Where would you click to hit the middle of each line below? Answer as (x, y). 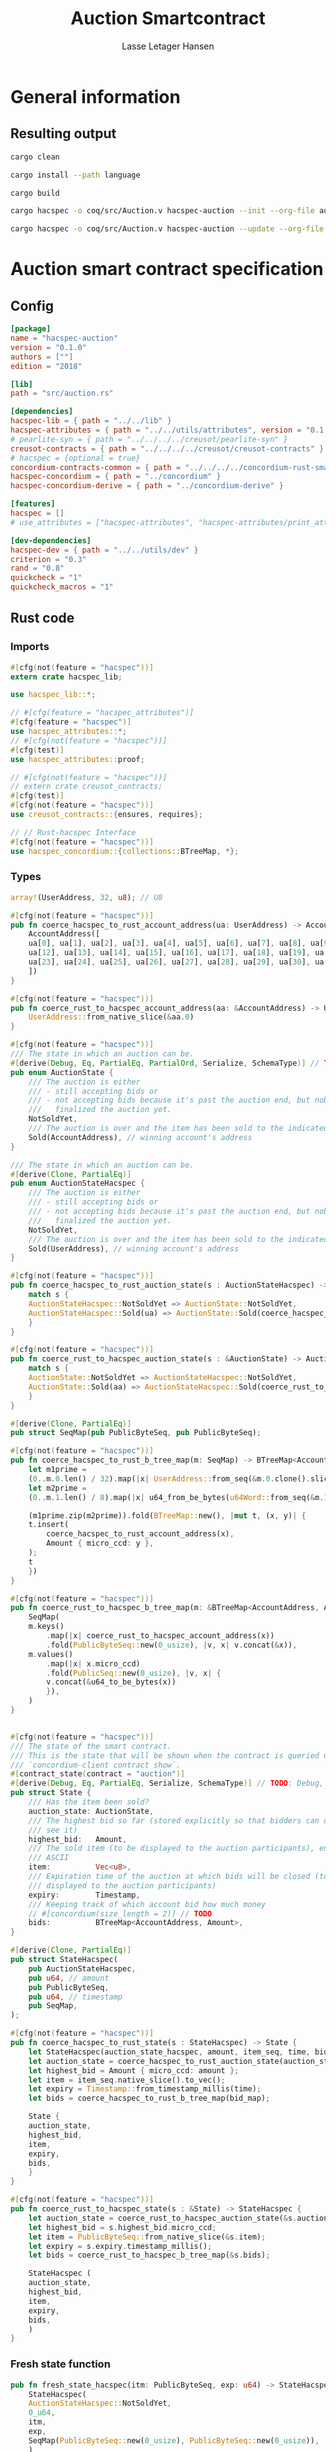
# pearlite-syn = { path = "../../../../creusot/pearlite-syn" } (149, 439)
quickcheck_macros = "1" (62, 587)
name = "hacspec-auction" (64, 338)
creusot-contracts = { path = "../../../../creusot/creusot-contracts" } (167, 448)
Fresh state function (60, 2364)
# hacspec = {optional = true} (75, 458)
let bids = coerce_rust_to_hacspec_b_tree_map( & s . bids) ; (149, 2255)
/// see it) (53, 1830)
